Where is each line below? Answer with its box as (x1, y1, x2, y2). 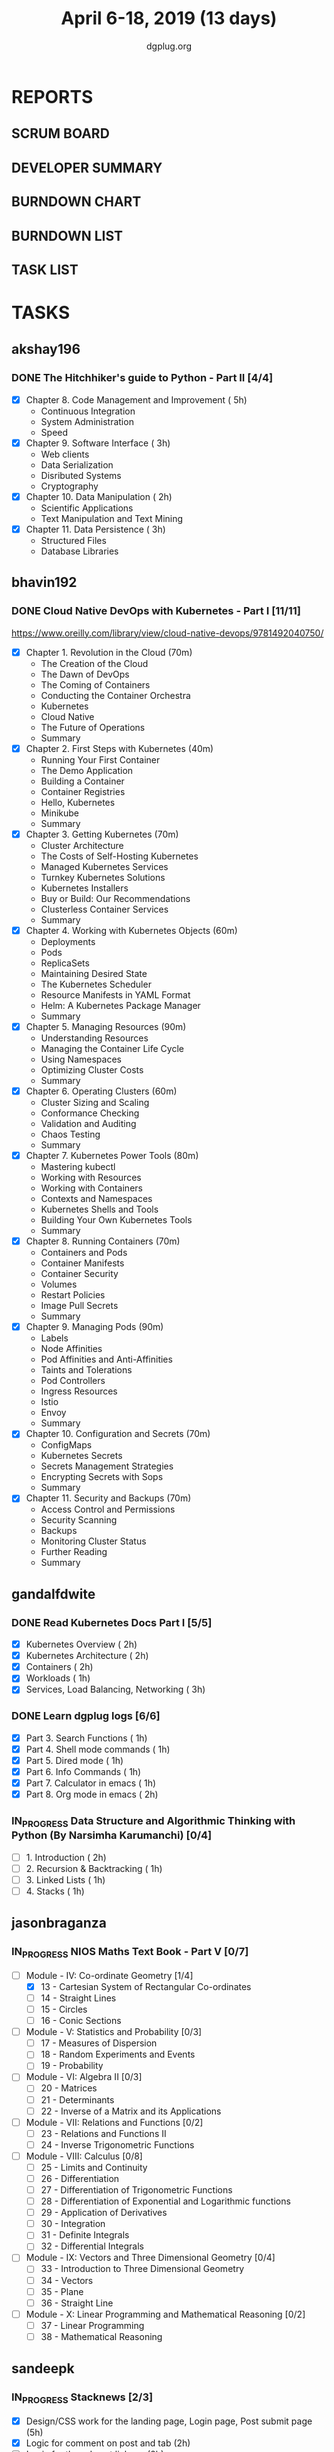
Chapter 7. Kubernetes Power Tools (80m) (25, 1150, 199, 1162)
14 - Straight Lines (40, 1992, 117, 2004)
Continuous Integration (40, 405, 136, 417)
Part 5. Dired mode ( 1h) (25, 1754, 124, 1766)
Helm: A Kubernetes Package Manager (40, 999, 201, 1011)
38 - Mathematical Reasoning (40, 2330, 163, 2342)
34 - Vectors (40, 2274, 94, 2286)
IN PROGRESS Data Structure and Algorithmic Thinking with (11, 1813, 296, 1830)
